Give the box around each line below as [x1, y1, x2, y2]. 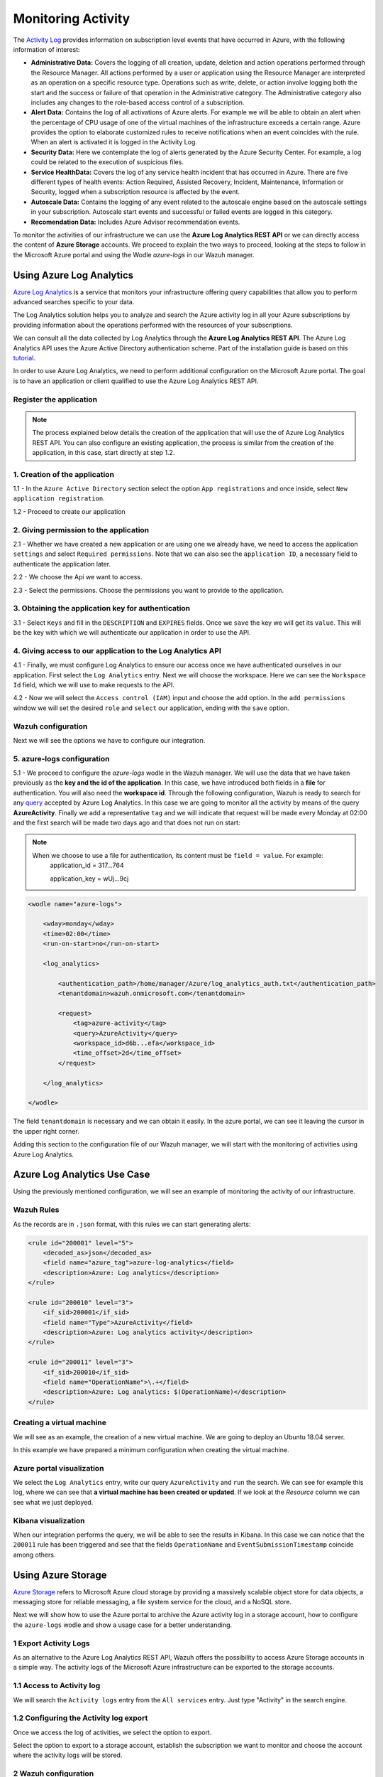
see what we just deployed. [13, 1498, 94, 1506]
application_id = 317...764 [50, 861, 124, 870]
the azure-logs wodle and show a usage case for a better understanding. [13, 1621, 233, 1629]
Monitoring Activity [13, 11, 131, 26]
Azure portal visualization [13, 1463, 104, 1473]
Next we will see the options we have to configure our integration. [13, 736, 206, 744]
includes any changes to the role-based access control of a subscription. [30, 98, 245, 107]
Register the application [13, 394, 98, 404]
